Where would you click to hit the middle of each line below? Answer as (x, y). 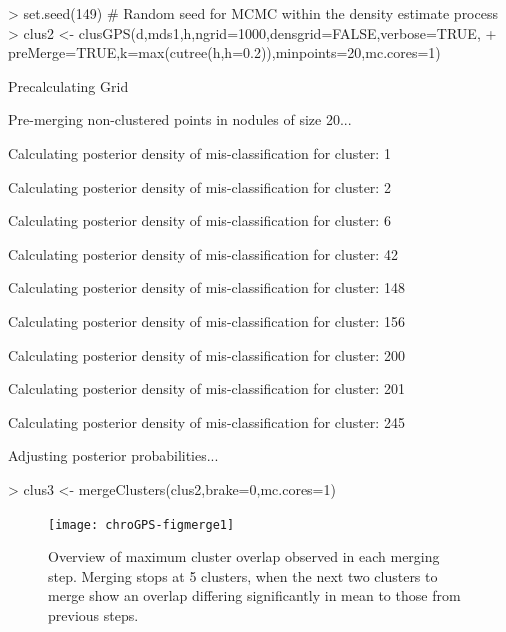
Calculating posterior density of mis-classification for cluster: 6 (199, 220)
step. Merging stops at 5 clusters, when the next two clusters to (243, 575)
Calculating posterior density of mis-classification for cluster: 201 (206, 388)
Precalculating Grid (68, 85)
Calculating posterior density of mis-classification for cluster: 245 (206, 421)
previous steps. (93, 614)
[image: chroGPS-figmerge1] (141, 524)
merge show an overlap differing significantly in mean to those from (254, 595)
